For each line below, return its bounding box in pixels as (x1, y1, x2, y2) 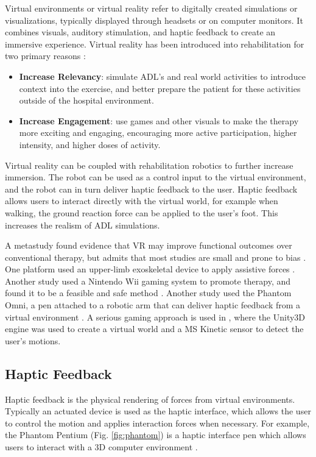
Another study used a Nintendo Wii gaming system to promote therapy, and (5, 274, 291, 287)
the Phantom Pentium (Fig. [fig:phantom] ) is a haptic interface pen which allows (5, 428, 306, 441)
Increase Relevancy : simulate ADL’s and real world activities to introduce (19, 69, 306, 82)
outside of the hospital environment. (19, 94, 154, 107)
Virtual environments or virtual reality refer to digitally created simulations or (5, 2, 298, 14)
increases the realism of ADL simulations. (5, 218, 160, 231)
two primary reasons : (5, 49, 86, 62)
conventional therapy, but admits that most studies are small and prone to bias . (5, 250, 306, 263)
